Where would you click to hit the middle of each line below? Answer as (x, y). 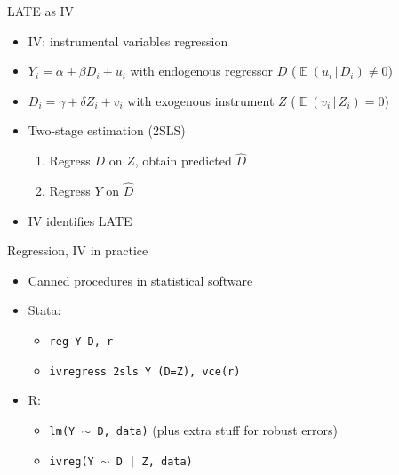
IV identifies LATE (80, 220)
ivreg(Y (72, 461)
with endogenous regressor (202, 71)
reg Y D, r (81, 341)
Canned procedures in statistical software (140, 280)
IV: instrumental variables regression (128, 40)
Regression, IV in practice (78, 250)
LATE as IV (41, 11)
